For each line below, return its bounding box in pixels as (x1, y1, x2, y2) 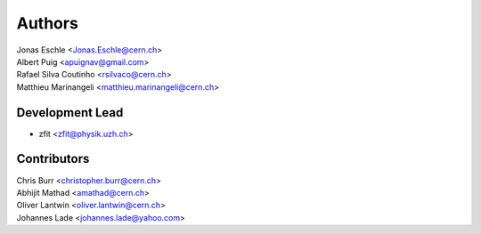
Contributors (16, 151, 90, 166)
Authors (16, 13, 79, 33)
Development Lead (16, 105, 124, 120)
